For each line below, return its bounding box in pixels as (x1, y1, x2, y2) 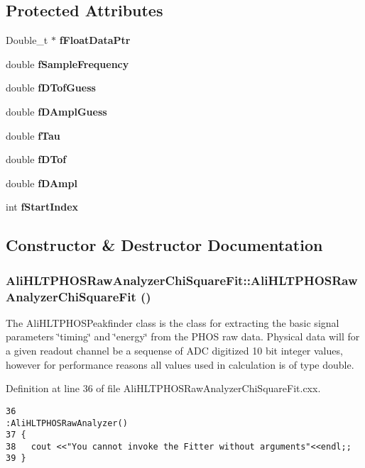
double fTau (6, 128, 60, 143)
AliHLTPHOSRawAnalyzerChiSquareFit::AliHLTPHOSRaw (6, 271, 358, 289)
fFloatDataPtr (59, 33, 131, 48)
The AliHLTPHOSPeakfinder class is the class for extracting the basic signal (6, 315, 339, 330)
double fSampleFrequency (6, 56, 129, 71)
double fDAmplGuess (6, 104, 107, 118)
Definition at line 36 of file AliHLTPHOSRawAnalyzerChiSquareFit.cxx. (6, 381, 321, 396)
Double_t (6, 33, 48, 48)
